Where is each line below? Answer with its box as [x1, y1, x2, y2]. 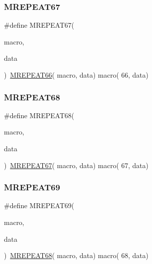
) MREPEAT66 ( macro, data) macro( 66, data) [4, 70, 149, 80]
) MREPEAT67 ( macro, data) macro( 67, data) [4, 160, 149, 170]
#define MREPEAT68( [4, 110, 74, 120]
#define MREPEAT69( [4, 200, 74, 211]
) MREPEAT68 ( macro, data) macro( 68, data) [4, 250, 149, 261]
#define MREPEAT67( [4, 20, 74, 30]
